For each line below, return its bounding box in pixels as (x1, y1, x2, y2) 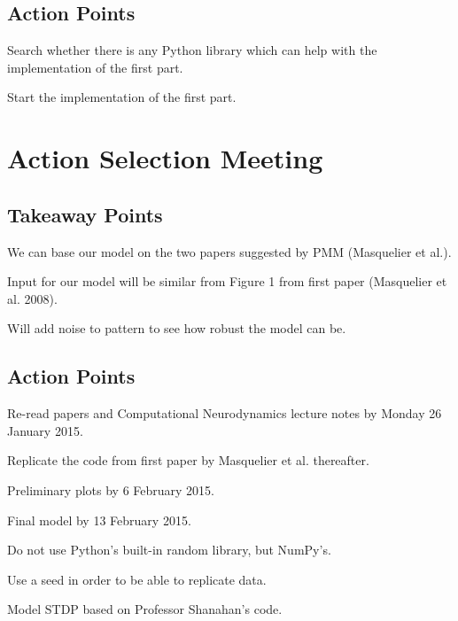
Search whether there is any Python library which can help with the (7, 41, 377, 59)
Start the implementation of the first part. (7, 88, 237, 106)
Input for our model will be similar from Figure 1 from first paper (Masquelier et (7, 272, 447, 291)
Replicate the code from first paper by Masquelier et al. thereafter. (7, 451, 369, 470)
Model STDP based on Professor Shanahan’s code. (7, 600, 283, 618)
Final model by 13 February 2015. (7, 510, 191, 529)
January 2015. (7, 421, 83, 439)
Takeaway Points (7, 200, 163, 228)
